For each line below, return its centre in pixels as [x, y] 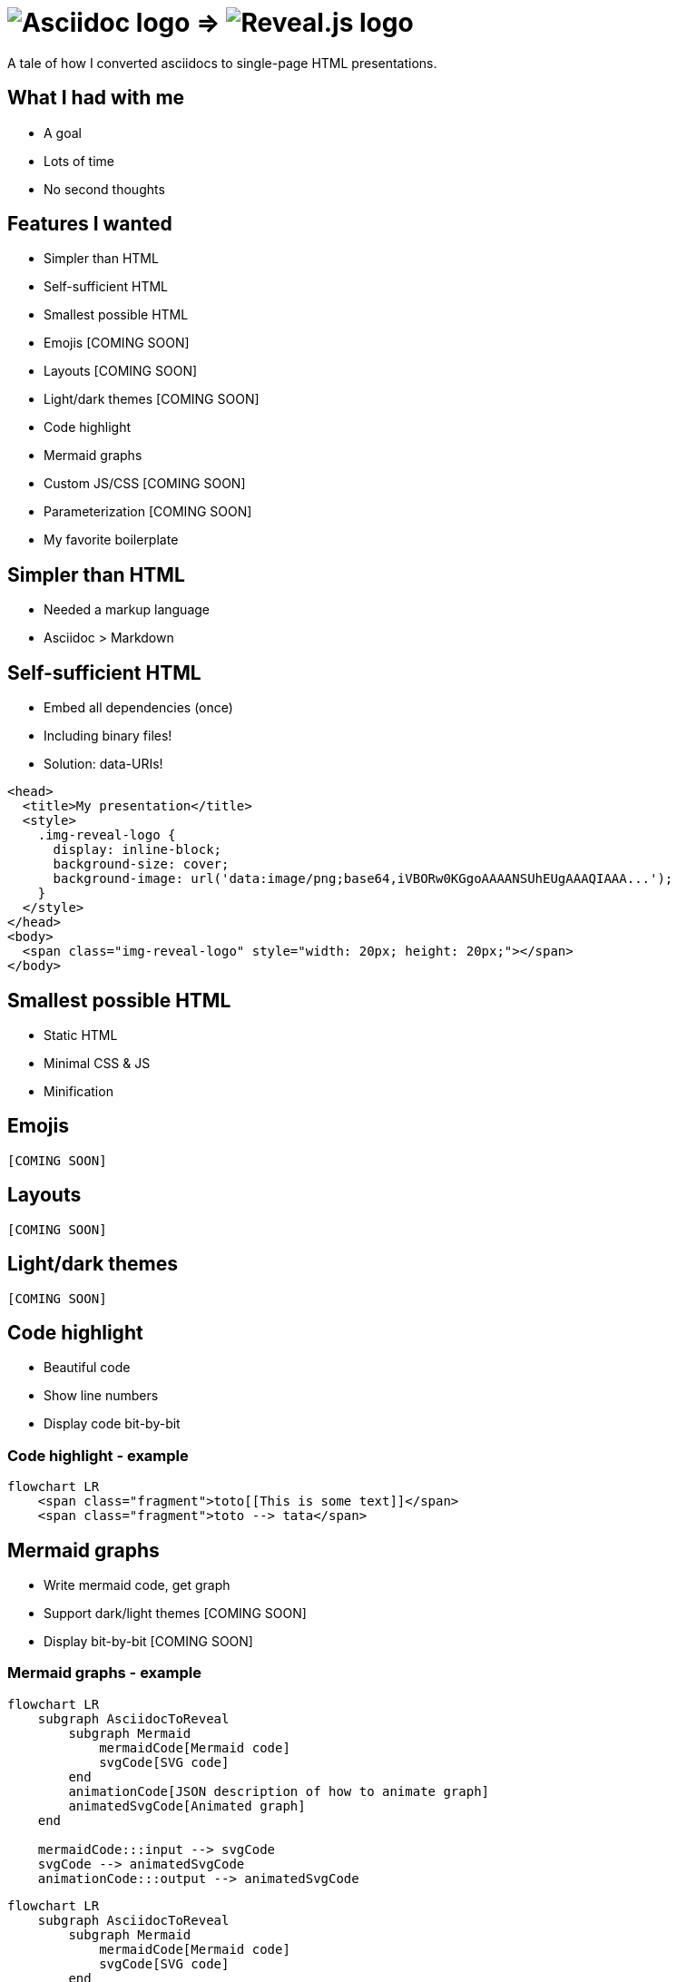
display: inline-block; [137, 850]
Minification [78, 1091]
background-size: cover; [141, 864]
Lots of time [79, 161]
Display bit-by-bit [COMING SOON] [148, 1641]
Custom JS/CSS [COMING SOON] [145, 484]
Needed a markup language [127, 610]
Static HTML [81, 1035]
